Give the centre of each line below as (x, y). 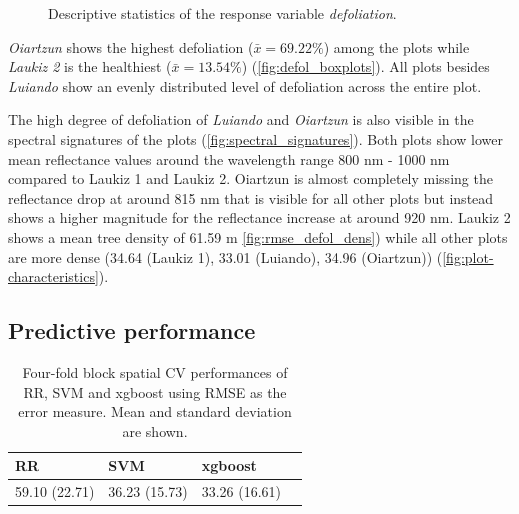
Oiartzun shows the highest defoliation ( (131, 46)
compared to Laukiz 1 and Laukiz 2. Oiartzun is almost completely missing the (250, 178)
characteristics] (53, 276)
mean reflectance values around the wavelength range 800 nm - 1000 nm (229, 158)
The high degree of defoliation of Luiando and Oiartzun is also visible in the (241, 119)
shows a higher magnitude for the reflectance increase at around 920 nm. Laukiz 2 (259, 217)
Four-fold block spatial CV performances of (155, 371)
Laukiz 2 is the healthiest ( (90, 66)
